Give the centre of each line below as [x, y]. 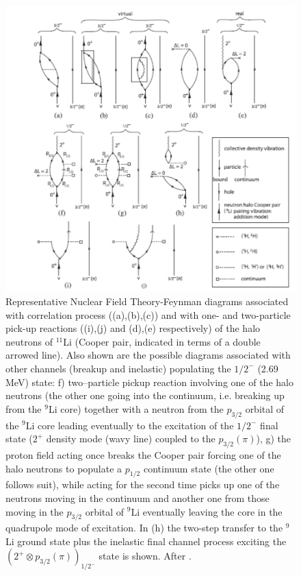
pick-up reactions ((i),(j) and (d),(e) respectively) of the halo [133, 328]
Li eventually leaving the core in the [207, 511]
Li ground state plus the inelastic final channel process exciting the [146, 541]
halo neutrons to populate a [64, 468]
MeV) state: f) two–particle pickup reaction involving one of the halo [149, 382]
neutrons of [29, 341]
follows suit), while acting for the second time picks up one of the [143, 484]
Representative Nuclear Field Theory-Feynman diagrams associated [147, 301]
